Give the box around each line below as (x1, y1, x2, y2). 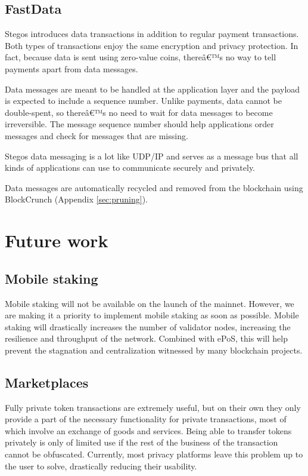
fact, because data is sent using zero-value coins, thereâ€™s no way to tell (5, 51, 276, 63)
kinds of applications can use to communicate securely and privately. (5, 161, 255, 174)
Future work (5, 228, 108, 253)
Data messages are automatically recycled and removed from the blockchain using (5, 181, 303, 194)
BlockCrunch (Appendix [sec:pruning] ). (5, 193, 148, 205)
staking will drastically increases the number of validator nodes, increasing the (5, 320, 291, 333)
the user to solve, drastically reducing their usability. (5, 459, 197, 472)
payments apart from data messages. (5, 62, 138, 75)
